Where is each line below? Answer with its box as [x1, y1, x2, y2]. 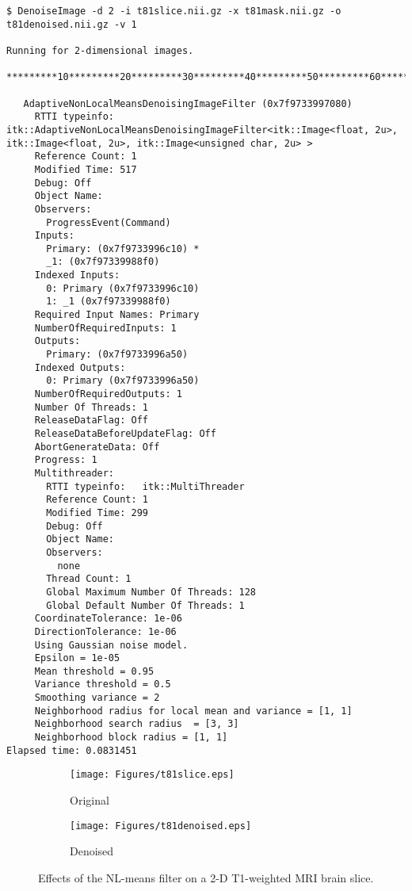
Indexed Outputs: [34, 361, 126, 373]
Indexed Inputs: [34, 270, 120, 281]
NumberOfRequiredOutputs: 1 [34, 388, 182, 400]
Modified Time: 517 [34, 163, 137, 175]
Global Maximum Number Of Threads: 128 [46, 586, 256, 598]
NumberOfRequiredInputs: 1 [34, 322, 177, 334]
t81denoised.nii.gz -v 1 [6, 18, 137, 30]
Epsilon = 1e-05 [34, 652, 120, 664]
